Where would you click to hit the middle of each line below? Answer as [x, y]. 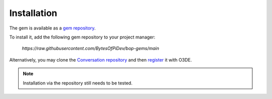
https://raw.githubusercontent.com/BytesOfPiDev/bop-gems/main [91, 48]
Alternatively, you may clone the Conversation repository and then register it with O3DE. [101, 59]
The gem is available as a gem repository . [52, 28]
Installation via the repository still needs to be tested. [78, 83]
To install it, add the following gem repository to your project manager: [82, 37]
